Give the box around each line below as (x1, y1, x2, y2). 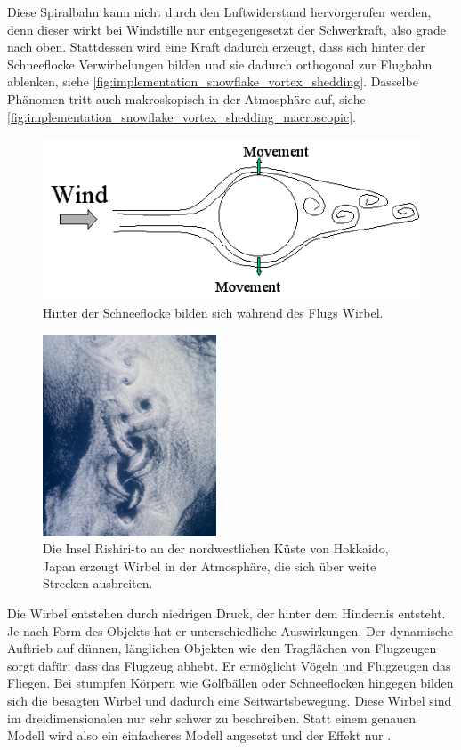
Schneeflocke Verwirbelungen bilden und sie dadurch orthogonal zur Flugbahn (7, 54, 433, 73)
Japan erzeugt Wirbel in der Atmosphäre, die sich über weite (43, 556, 376, 575)
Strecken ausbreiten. (43, 574, 153, 593)
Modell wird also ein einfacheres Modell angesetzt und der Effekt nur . (7, 726, 392, 745)
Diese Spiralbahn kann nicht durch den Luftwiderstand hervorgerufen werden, (7, 3, 432, 20)
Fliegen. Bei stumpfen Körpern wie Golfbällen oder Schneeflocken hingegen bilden (7, 673, 454, 692)
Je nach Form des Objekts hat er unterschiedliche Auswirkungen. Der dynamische (7, 621, 453, 640)
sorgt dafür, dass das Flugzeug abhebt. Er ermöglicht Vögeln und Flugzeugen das (7, 656, 451, 674)
